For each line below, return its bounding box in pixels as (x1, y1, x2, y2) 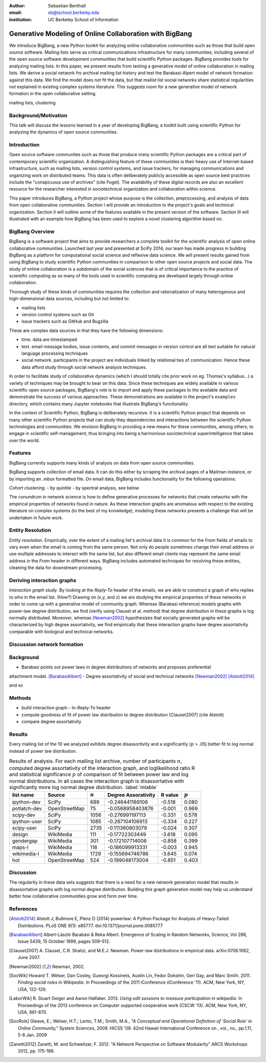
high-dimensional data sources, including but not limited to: (9, 296, 130, 301)
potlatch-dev (12, 805, 42, 812)
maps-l (12, 844, 29, 851)
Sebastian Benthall (48, 3, 86, 8)
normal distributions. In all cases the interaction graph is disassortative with (9, 778, 184, 785)
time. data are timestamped (21, 336, 77, 342)
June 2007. (18, 955, 40, 961)
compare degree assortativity (21, 719, 81, 725)
